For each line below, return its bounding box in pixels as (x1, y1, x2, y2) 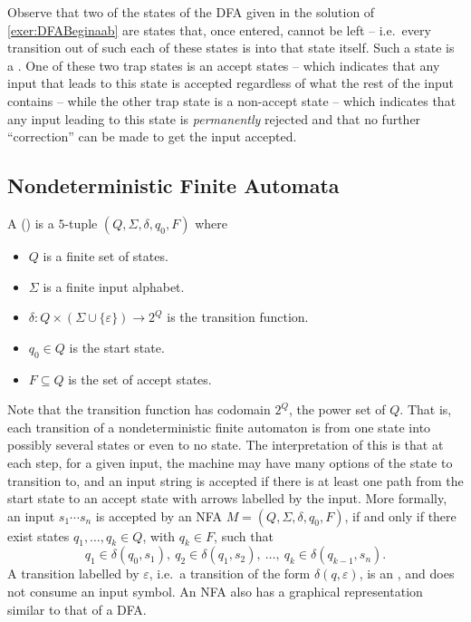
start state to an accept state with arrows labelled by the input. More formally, (7, 489, 447, 508)
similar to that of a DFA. (7, 599, 147, 618)
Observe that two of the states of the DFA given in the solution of (7, 3, 375, 21)
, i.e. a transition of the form (149, 564, 311, 583)
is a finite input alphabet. (43, 277, 185, 296)
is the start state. (69, 337, 165, 356)
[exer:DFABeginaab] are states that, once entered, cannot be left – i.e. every (7, 20, 431, 39)
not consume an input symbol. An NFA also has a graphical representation (7, 582, 423, 601)
